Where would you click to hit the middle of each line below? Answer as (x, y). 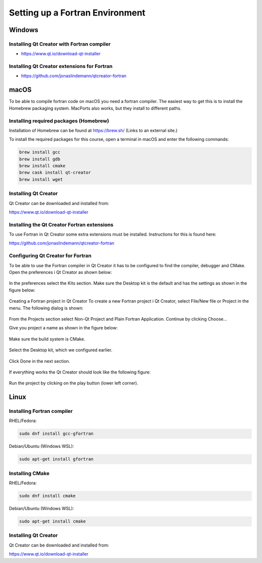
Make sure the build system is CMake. (47, 339)
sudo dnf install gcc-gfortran (57, 434)
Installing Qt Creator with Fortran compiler (60, 44)
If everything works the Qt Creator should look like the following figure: (80, 372)
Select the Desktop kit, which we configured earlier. (61, 350)
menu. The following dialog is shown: (46, 308)
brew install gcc (40, 152)
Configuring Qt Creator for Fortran (50, 256)
